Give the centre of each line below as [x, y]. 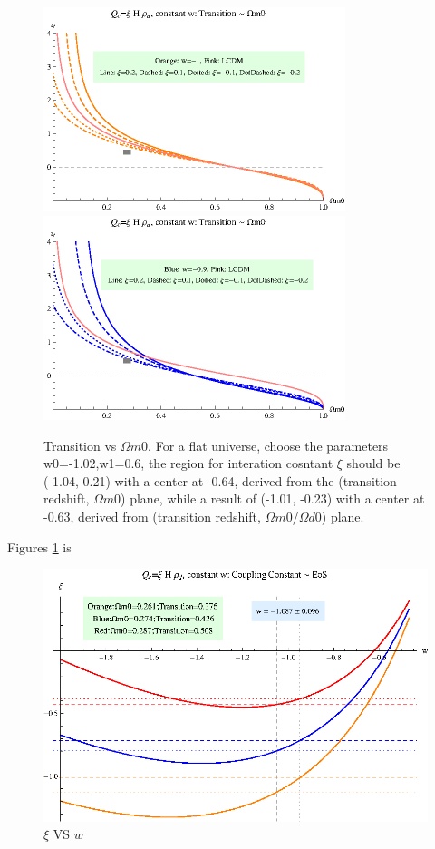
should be [373, 463]
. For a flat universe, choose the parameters [268, 445]
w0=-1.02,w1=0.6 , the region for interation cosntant [188, 463]
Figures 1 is [39, 546]
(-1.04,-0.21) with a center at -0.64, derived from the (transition [220, 480]
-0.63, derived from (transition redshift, [152, 516]
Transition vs [80, 445]
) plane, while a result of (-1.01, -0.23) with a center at [273, 498]
